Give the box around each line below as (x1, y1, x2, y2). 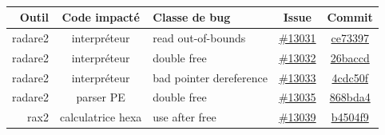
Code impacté (62, 9, 140, 26)
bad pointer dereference (153, 69, 268, 85)
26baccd (330, 49, 370, 66)
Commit (327, 9, 373, 26)
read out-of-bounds (153, 29, 246, 46)
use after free (153, 109, 216, 125)
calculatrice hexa (59, 109, 142, 125)
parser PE (76, 89, 125, 105)
